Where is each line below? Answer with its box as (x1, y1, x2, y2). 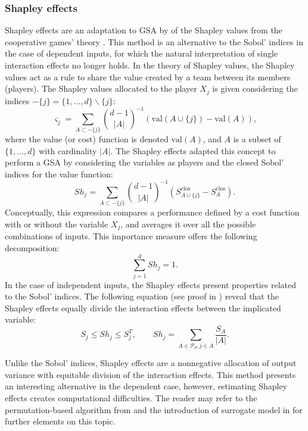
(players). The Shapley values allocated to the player (5, 82, 197, 95)
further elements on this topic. (5, 415, 116, 427)
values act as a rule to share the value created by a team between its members (5, 70, 291, 83)
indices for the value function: (5, 167, 113, 180)
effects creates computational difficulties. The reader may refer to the (5, 391, 257, 404)
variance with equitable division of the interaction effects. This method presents (5, 368, 296, 380)
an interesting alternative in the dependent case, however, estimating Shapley (5, 380, 288, 392)
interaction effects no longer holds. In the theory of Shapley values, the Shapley (5, 59, 295, 71)
